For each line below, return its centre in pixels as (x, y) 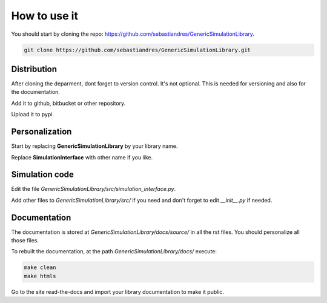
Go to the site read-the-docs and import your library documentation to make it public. (117, 291)
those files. (25, 241)
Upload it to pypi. (33, 115)
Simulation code (42, 175)
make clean (40, 268)
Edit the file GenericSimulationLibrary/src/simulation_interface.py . (94, 189)
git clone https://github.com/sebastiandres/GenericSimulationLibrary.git (137, 50)
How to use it (45, 16)
